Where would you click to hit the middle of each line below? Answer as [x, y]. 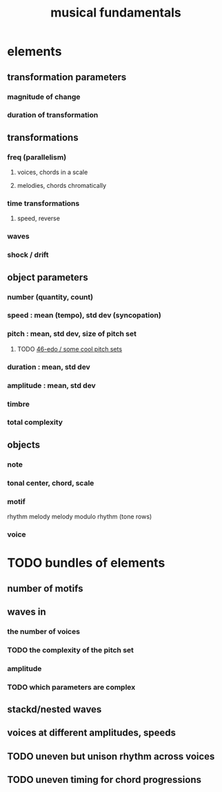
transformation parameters [67, 77]
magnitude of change [44, 97]
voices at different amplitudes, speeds [91, 733]
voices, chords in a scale [52, 172]
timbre [18, 404]
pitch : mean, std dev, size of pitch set [72, 334]
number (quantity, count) [50, 297]
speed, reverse [39, 218]
